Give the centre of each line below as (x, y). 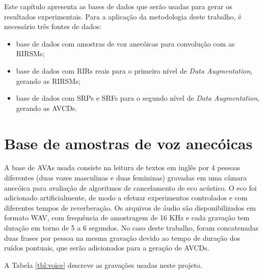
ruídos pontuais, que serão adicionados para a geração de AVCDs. (107, 248)
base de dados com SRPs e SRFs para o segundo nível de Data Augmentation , (138, 98)
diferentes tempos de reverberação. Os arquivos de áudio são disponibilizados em (130, 207)
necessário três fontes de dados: (53, 26)
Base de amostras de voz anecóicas (128, 143)
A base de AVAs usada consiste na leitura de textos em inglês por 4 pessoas (122, 167)
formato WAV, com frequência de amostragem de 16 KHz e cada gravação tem (127, 218)
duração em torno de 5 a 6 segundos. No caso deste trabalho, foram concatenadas (131, 228)
